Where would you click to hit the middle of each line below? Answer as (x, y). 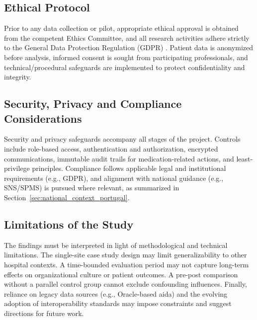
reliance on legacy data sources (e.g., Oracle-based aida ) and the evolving (116, 293)
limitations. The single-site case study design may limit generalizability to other (126, 255)
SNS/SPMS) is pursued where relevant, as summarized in (92, 188)
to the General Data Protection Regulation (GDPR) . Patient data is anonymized (129, 47)
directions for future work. (44, 313)
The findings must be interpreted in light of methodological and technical (116, 245)
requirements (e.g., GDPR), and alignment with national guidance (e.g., (114, 178)
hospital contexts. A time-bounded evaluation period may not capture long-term (127, 264)
